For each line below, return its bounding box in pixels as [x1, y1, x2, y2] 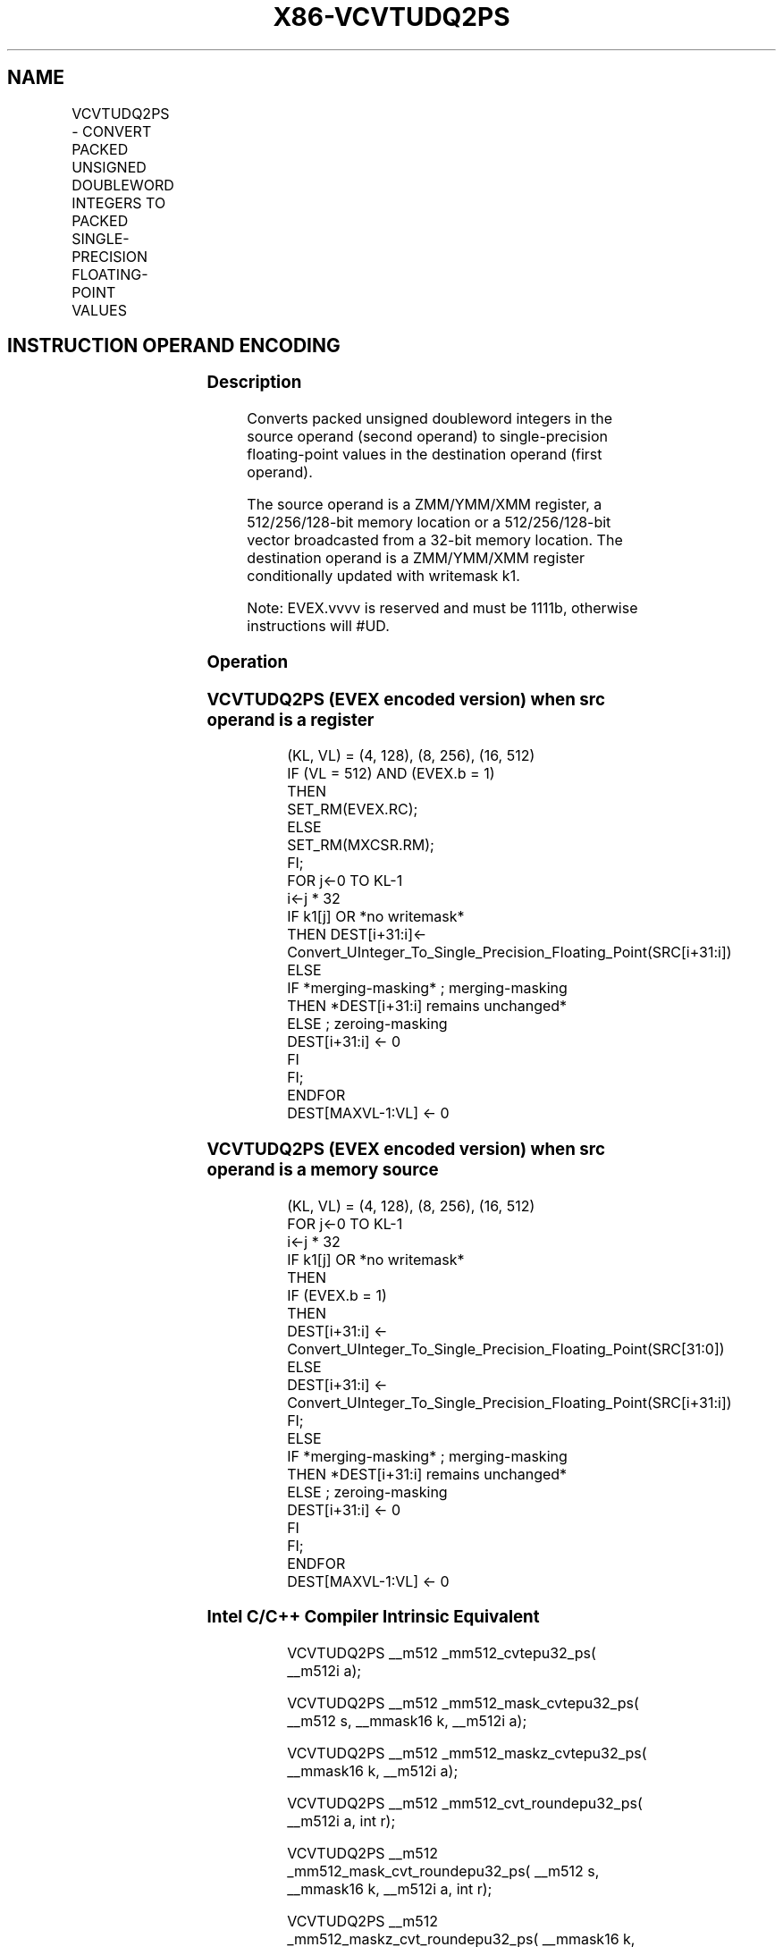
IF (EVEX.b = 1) [287, 1285, 387, 1304]
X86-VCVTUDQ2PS [273, 2, 510, 32]
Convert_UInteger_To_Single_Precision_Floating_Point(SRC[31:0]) [287, 1339, 725, 1358]
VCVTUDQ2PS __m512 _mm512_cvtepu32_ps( [287, 1644, 596, 1663]
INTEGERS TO [72, 193, 166, 212]
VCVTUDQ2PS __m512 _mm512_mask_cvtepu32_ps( [287, 1694, 639, 1713]
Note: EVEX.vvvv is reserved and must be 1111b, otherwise [247, 599, 638, 618]
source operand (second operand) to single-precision [247, 427, 609, 446]
